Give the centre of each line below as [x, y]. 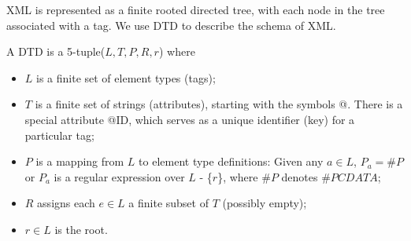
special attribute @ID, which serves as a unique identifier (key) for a [190, 119]
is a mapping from [80, 161]
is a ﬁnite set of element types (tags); [126, 77]
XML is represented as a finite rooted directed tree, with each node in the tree [196, 9]
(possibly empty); [265, 203]
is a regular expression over [119, 176]
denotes [300, 176]
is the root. [81, 229]
